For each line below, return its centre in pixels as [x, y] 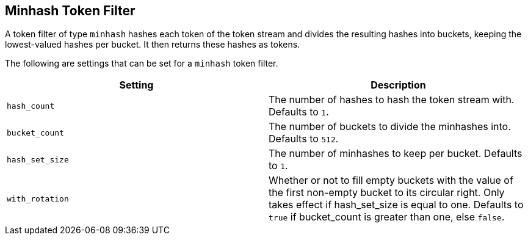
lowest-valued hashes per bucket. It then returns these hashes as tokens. [153, 45]
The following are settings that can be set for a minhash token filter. [142, 64]
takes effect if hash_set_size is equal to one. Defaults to [396, 205]
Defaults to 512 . [304, 139]
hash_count [31, 106]
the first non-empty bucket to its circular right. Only [387, 193]
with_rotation [38, 198]
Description [398, 85]
